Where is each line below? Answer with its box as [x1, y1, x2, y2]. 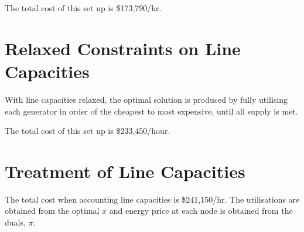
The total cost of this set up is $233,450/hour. [5, 125, 170, 137]
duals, [5, 216, 26, 228]
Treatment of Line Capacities [5, 159, 245, 183]
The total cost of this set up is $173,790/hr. [5, 2, 162, 14]
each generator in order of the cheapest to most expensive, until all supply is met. [5, 105, 298, 117]
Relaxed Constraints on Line [5, 36, 241, 60]
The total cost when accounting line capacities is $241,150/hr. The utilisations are [5, 193, 300, 205]
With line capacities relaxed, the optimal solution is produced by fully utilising [5, 93, 288, 105]
